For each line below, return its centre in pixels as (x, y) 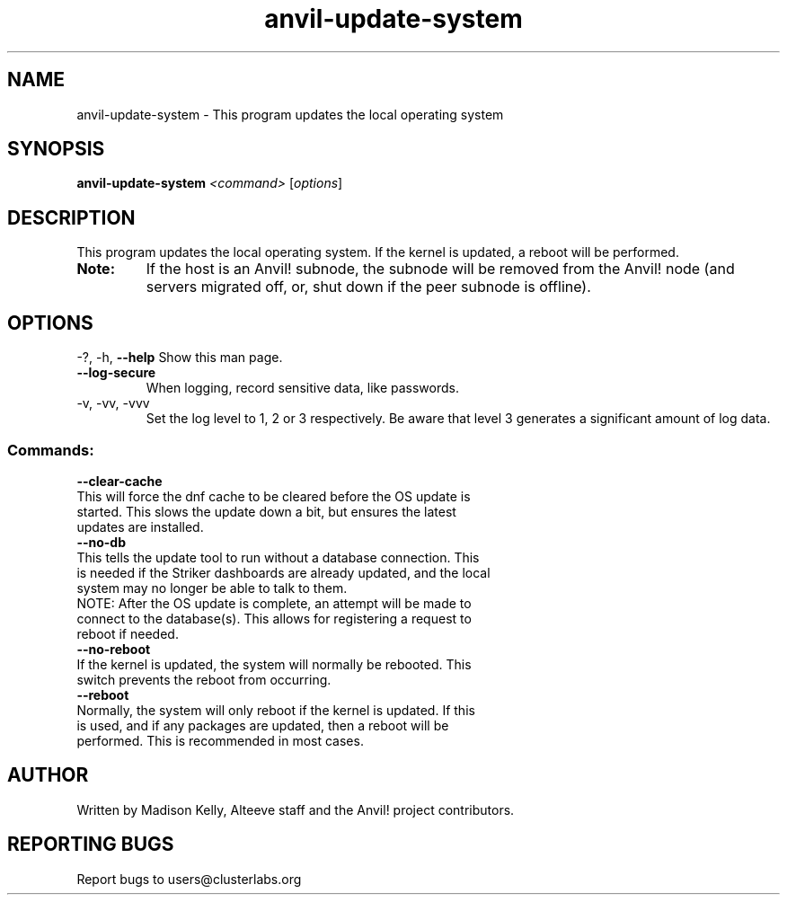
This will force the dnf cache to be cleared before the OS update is (274, 496)
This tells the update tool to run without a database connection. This (278, 557)
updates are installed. (140, 526)
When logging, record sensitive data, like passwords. (302, 388)
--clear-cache (119, 481)
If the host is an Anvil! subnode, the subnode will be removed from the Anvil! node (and (440, 269)
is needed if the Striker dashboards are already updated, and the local (283, 572)
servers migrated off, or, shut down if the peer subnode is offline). (368, 287)
